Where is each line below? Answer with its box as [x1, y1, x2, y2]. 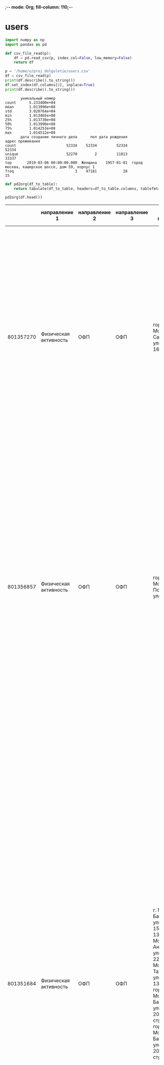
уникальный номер [20, 96, 56, 101]
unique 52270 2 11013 [5, 151, 128, 156]
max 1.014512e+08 [5, 130, 56, 135]
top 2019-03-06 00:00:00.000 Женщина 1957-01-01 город [5, 160, 143, 165]
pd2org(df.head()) [5, 195, 42, 200]
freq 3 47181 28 [5, 169, 128, 173]
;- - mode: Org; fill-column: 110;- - [5, 4, 73, 10]
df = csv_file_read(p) [5, 73, 51, 78]
